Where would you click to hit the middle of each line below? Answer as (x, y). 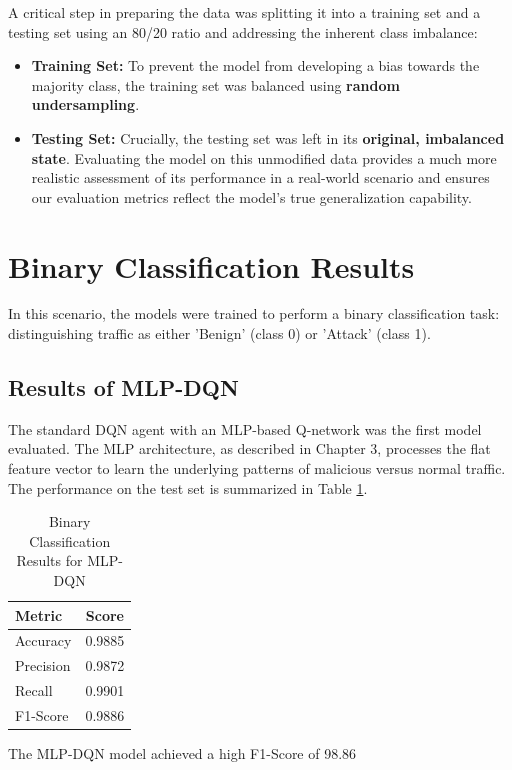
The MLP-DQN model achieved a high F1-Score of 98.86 (182, 753)
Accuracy (43, 640)
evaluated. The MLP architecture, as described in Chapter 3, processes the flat (249, 448)
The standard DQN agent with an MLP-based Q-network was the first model (245, 428)
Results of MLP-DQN (123, 387)
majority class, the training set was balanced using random (215, 84)
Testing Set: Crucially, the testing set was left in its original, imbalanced (268, 137)
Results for (49, 560)
